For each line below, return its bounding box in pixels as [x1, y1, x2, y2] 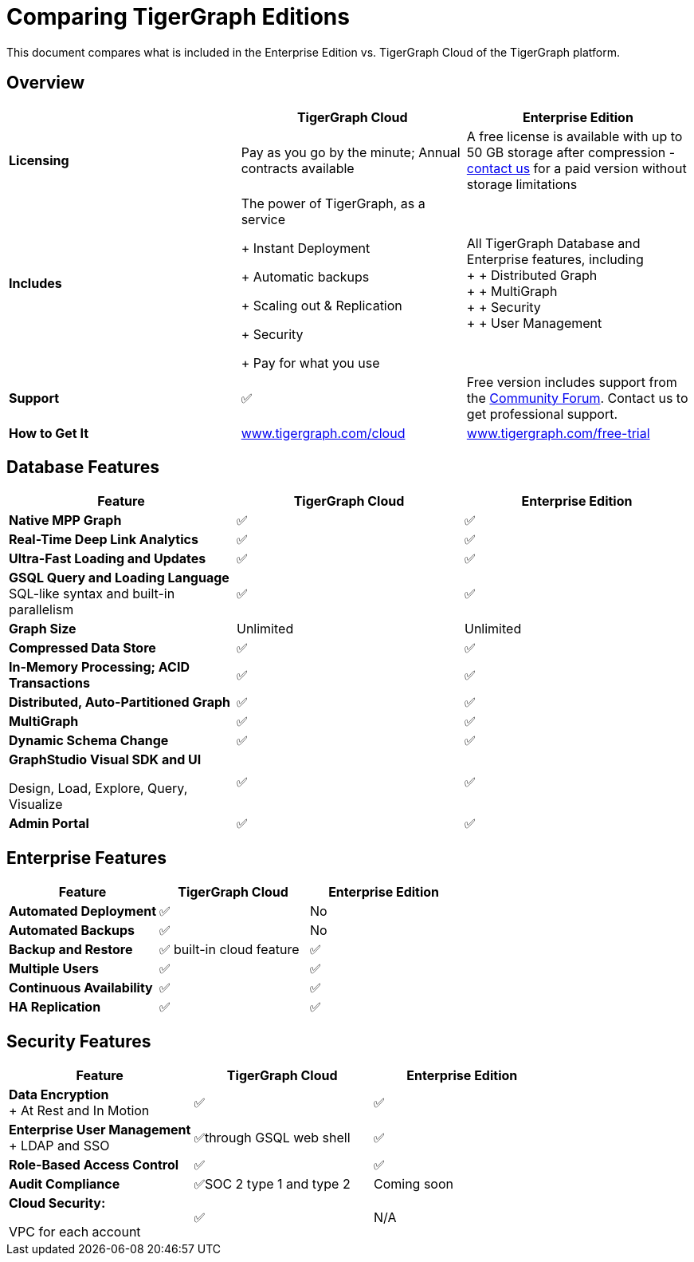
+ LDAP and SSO [9, 1138, 110, 1154]
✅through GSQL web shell [194, 1130, 351, 1146]
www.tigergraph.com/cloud [241, 424, 406, 441]
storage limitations [466, 175, 578, 192]
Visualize [9, 796, 63, 813]
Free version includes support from [466, 373, 677, 390]
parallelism [9, 601, 74, 618]
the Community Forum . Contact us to [466, 389, 688, 406]
